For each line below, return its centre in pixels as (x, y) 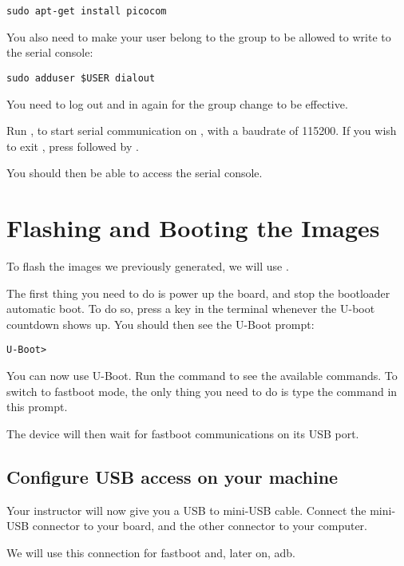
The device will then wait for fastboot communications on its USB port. (183, 433)
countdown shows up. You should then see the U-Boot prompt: (160, 324)
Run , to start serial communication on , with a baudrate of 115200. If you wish (202, 131)
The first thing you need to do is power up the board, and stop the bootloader (198, 293)
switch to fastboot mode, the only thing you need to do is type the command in (202, 391)
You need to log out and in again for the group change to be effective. (177, 103)
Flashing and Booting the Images (193, 228)
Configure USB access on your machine (172, 476)
